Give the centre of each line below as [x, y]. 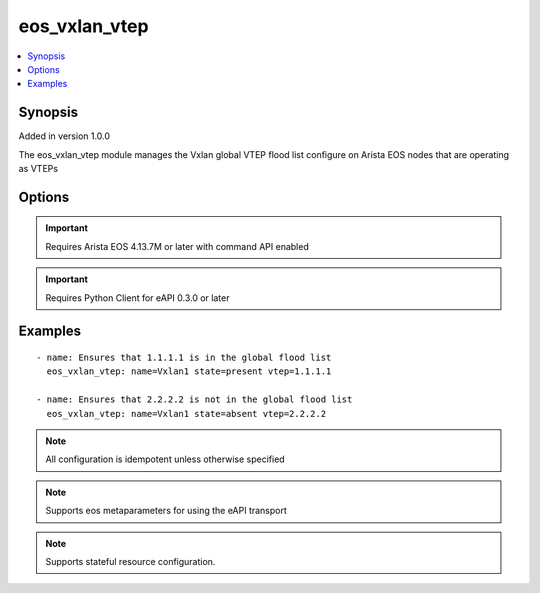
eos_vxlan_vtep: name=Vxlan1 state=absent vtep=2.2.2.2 [186, 413]
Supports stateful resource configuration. [130, 561]
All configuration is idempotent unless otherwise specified [165, 459]
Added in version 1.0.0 [64, 136]
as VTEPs [38, 169]
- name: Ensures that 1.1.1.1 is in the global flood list [184, 357]
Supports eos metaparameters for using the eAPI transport [166, 511]
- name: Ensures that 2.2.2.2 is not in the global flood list [194, 399]
